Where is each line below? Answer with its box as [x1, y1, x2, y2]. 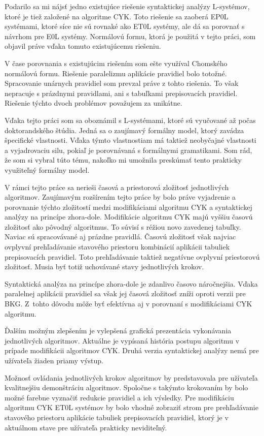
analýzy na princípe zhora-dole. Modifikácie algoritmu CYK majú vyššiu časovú [5, 211, 253, 222]
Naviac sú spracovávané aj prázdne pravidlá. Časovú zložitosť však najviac [5, 231, 236, 242]
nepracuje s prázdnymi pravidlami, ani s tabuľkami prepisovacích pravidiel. [5, 87, 238, 98]
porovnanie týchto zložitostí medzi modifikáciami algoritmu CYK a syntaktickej [5, 201, 252, 212]
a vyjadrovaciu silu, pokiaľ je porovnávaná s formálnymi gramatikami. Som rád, [5, 144, 252, 155]
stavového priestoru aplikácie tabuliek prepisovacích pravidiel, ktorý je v [5, 412, 229, 422]
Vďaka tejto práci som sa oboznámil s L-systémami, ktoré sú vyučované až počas [5, 114, 256, 125]
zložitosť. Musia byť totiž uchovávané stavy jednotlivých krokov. [5, 261, 204, 272]
